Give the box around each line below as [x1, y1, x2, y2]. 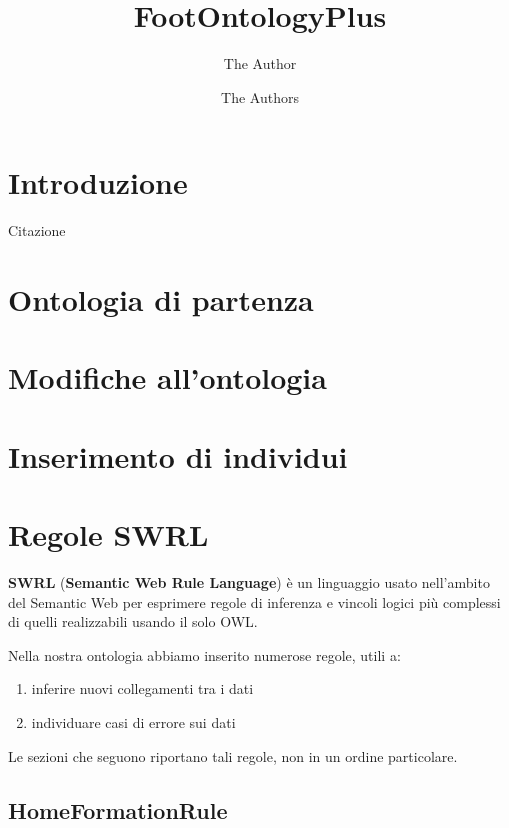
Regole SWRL [8, 514, 209, 555]
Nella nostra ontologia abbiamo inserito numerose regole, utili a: [8, 644, 401, 665]
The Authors [221, 86, 299, 107]
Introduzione [8, 162, 188, 203]
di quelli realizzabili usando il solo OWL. [8, 611, 258, 632]
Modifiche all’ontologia [8, 357, 327, 398]
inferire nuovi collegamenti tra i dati [31, 678, 254, 699]
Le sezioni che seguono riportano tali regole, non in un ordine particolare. [8, 745, 458, 766]
